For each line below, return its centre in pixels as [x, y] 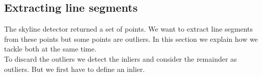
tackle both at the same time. [50, 49]
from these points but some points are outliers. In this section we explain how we [131, 39]
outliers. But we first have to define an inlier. [75, 69]
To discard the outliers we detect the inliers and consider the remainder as [121, 58]
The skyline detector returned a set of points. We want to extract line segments [128, 29]
